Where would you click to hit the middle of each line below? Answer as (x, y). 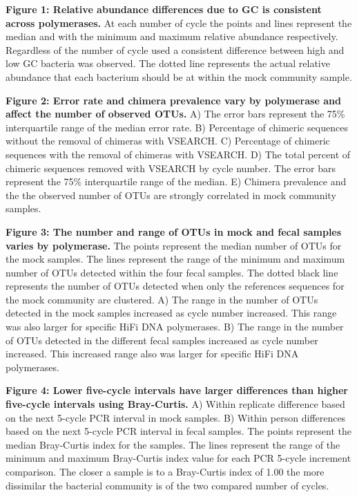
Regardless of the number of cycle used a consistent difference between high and (175, 49)
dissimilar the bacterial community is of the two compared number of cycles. (167, 485)
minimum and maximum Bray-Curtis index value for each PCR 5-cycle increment (178, 458)
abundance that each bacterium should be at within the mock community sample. (179, 76)
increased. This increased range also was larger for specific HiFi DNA (152, 354)
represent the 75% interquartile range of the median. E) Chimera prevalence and (176, 181)
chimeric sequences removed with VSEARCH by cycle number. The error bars (171, 168)
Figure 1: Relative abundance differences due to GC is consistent (164, 9)
